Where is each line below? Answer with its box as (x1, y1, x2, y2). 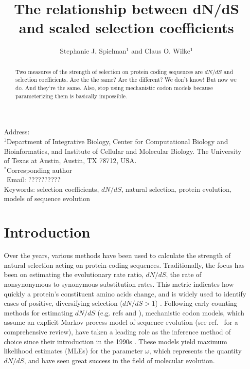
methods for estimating (4, 307, 73, 317)
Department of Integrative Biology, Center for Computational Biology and (6, 136, 228, 146)
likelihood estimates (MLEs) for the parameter (4, 346, 143, 356)
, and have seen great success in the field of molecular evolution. (24, 355, 215, 365)
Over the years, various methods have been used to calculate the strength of (4, 250, 231, 260)
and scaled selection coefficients (19, 18, 234, 37)
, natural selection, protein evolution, (121, 184, 232, 194)
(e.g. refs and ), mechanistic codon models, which (97, 307, 245, 317)
